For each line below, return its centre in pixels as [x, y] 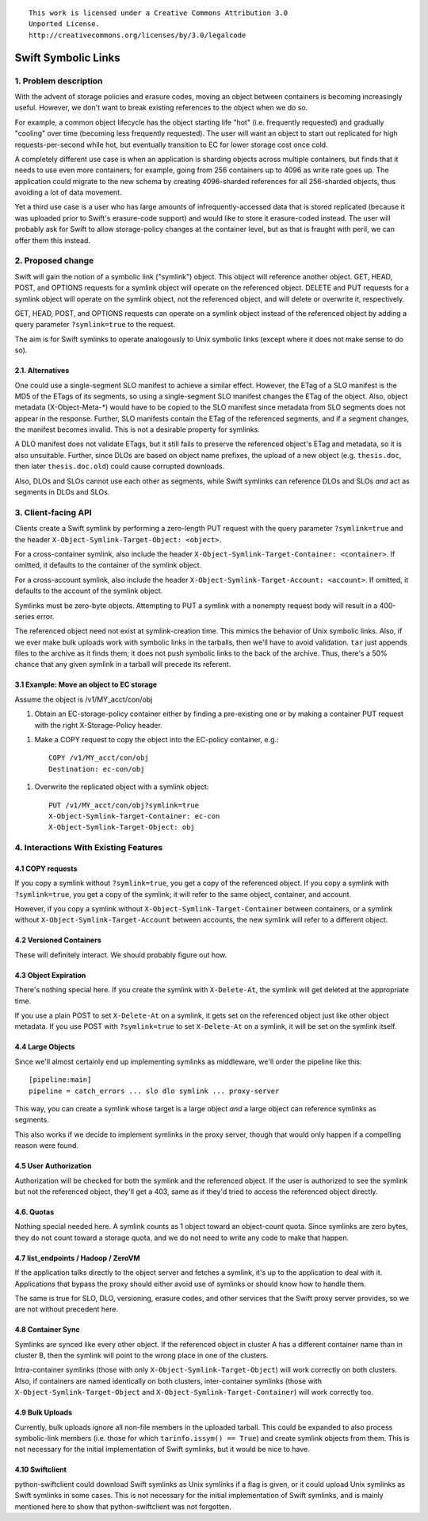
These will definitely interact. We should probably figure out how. [121, 955]
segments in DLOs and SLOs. [62, 492]
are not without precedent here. [67, 1309]
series [25, 616]
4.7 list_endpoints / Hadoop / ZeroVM [77, 1257]
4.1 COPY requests [46, 868]
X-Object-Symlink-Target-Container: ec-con [134, 816]
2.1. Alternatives [42, 371]
